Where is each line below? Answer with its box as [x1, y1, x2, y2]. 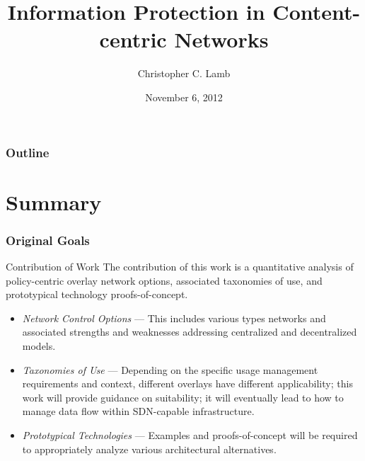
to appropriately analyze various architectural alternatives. [22, 441, 277, 456]
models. [22, 338, 56, 353]
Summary [6, 187, 102, 216]
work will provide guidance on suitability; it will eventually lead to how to [22, 389, 344, 404]
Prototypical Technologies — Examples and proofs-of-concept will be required [22, 427, 358, 442]
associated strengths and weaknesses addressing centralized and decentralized [22, 324, 357, 339]
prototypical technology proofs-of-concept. [6, 287, 188, 302]
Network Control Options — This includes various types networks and [22, 310, 326, 325]
